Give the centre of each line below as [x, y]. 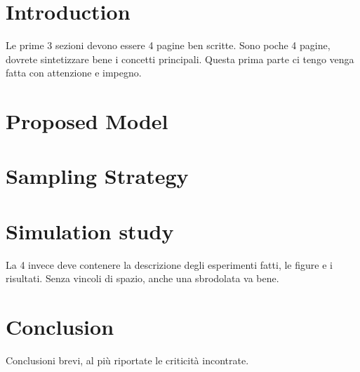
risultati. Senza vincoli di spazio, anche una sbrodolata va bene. [142, 278]
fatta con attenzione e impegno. [74, 73]
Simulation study [90, 231]
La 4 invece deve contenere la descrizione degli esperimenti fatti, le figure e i [169, 264]
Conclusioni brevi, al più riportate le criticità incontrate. [127, 360]
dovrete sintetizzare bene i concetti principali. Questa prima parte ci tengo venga [180, 59]
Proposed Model [87, 121]
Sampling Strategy [97, 176]
